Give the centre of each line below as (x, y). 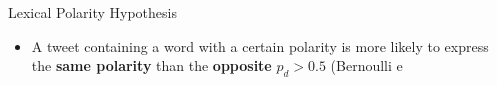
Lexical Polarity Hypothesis (92, 12)
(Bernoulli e (366, 65)
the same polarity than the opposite (151, 65)
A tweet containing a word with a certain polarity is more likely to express (260, 45)
